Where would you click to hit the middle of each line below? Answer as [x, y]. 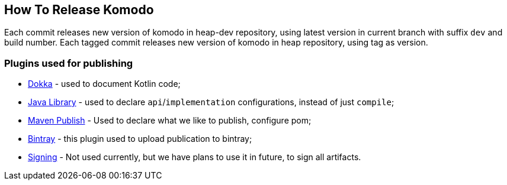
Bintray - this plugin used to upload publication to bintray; [140, 139]
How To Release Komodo [79, 10]
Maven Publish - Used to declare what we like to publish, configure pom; [170, 121]
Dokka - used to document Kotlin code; [104, 84]
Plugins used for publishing [69, 63]
